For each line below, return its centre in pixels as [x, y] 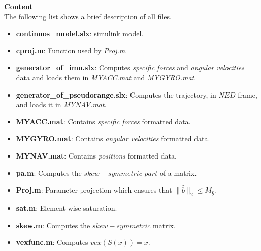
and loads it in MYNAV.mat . [61, 104]
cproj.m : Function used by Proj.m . [72, 50]
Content [19, 6]
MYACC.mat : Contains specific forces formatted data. [103, 121]
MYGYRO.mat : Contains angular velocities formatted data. [113, 138]
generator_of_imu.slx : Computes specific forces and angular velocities [130, 67]
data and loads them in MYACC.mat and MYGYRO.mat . [106, 77]
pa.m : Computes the [49, 172]
